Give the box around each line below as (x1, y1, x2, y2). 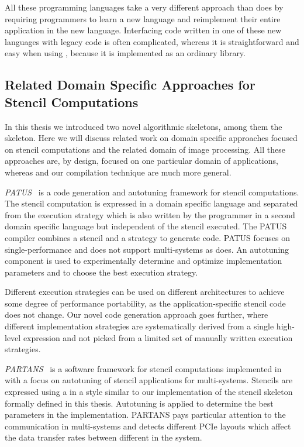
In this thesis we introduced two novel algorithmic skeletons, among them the (5, 120, 282, 132)
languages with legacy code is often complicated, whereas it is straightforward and (5, 35, 299, 47)
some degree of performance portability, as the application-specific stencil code (5, 297, 286, 309)
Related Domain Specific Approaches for (5, 75, 255, 94)
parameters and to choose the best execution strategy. (5, 266, 198, 278)
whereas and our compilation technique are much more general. (5, 166, 232, 178)
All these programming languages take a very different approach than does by (5, 1, 284, 13)
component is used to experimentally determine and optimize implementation (5, 255, 282, 267)
